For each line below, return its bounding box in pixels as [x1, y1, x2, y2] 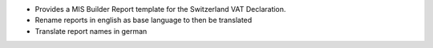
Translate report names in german [34, 26, 148, 35]
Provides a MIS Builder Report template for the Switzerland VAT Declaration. [34, 5, 286, 13]
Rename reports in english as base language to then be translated [34, 16, 253, 25]
